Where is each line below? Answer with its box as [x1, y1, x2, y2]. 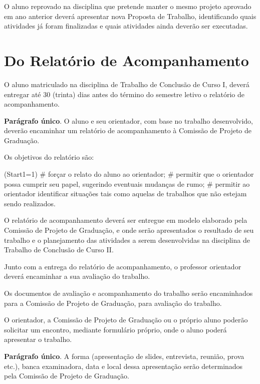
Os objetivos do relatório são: [4, 152, 94, 162]
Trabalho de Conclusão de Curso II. [4, 244, 114, 255]
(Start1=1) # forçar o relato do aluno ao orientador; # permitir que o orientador [4, 169, 254, 179]
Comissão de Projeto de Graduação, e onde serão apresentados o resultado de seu [4, 225, 254, 235]
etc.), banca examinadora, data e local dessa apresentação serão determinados [4, 360, 243, 371]
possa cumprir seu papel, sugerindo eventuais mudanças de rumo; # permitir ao [4, 178, 250, 189]
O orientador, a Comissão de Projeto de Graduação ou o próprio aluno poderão [4, 314, 248, 325]
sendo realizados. [4, 198, 56, 208]
